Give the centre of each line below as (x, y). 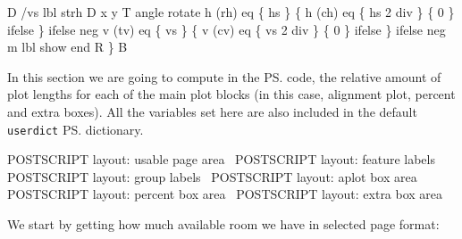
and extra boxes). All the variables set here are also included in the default (212, 111)
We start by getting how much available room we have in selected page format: (223, 224)
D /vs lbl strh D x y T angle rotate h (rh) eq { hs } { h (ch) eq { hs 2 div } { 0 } (231, 12)
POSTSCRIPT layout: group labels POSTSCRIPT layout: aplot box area (212, 176)
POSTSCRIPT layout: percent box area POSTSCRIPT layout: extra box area (225, 194)
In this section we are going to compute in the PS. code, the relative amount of (224, 76)
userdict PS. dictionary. (76, 129)
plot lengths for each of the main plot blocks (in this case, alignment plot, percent (231, 94)
